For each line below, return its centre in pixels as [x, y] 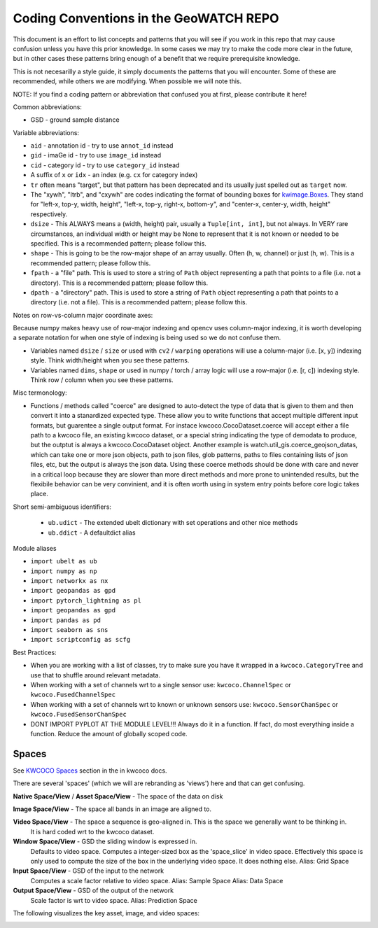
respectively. [49, 214]
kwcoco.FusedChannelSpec [73, 695]
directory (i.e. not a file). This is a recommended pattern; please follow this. [139, 302]
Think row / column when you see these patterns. [102, 380]
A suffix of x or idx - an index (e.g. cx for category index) [114, 175]
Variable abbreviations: [46, 132]
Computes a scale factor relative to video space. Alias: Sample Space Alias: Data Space [157, 880]
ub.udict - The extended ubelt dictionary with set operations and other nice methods [173, 523]
